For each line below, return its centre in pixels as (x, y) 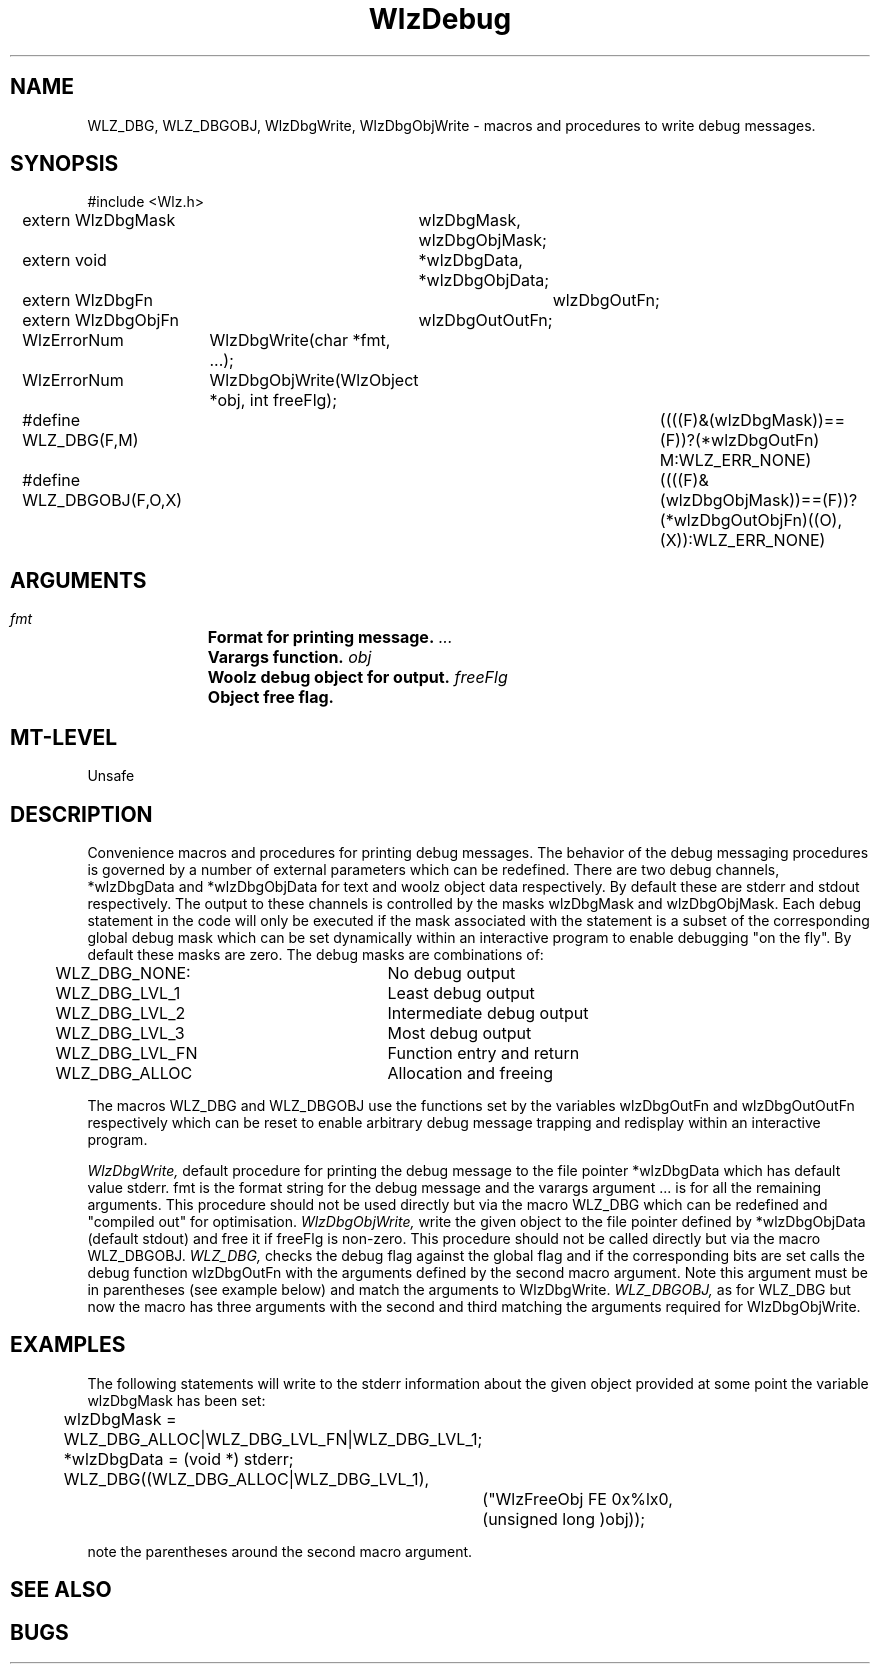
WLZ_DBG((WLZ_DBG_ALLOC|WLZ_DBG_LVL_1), (246, 1478)
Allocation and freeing (470, 1072)
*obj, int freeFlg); (273, 400)
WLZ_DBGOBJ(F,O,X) (102, 500)
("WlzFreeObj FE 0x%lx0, (577, 1498)
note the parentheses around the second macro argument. (280, 1551)
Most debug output (459, 1032)
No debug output (451, 972)
